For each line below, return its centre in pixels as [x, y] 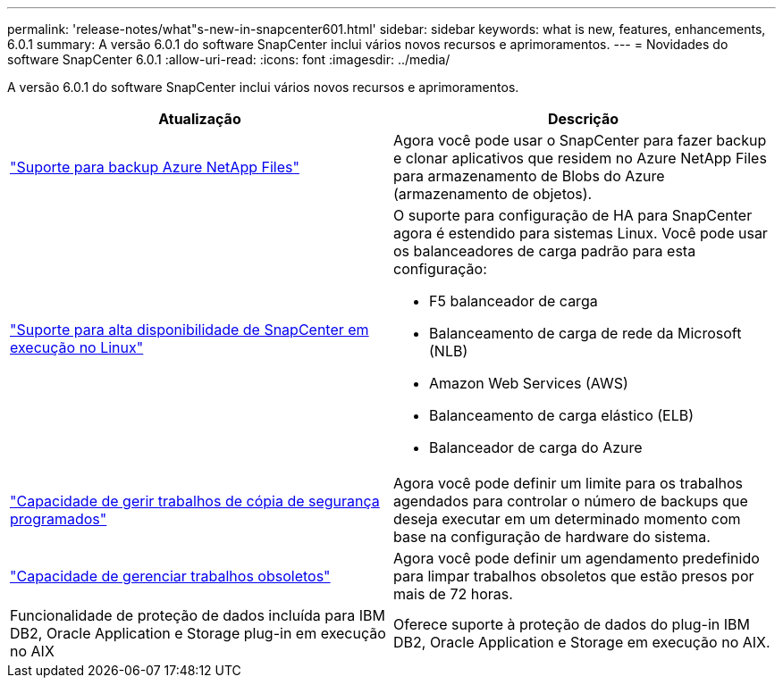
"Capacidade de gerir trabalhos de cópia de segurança [195, 501]
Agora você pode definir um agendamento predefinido [577, 558]
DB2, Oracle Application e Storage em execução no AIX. [582, 642]
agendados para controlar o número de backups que [571, 501]
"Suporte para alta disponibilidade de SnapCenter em [189, 330]
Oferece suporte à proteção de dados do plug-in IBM [572, 624]
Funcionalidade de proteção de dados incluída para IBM [198, 615]
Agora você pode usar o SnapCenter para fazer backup [580, 140]
